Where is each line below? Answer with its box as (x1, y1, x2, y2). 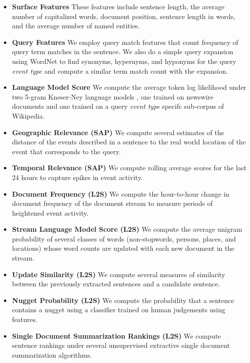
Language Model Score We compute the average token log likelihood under (12, 82, 247, 92)
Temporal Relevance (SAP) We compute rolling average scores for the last (12, 162, 247, 173)
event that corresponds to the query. (12, 146, 121, 156)
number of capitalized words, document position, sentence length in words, (12, 11, 235, 21)
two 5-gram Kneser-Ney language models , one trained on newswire (12, 91, 213, 101)
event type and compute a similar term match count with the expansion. (12, 65, 228, 76)
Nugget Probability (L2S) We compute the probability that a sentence (12, 295, 234, 305)
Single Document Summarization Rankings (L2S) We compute (12, 330, 221, 341)
